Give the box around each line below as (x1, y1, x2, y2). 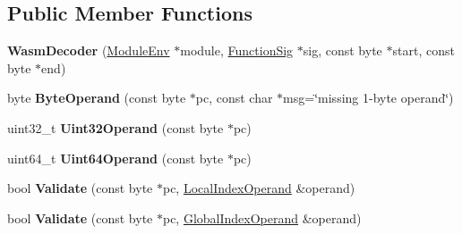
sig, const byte (303, 41, 382, 60)
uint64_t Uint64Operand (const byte (7, 148, 224, 167)
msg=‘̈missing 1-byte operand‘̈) (283, 88, 454, 107)
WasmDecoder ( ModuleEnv (7, 41, 170, 60)
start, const (392, 41, 455, 60)
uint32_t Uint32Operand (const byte (7, 118, 224, 137)
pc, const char (195, 88, 273, 107)
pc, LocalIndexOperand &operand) (162, 179, 355, 197)
